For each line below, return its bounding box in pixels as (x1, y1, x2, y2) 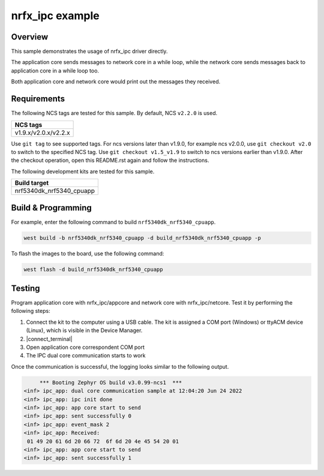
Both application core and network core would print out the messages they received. (11, 78, 221, 85)
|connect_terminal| (26, 335, 73, 342)
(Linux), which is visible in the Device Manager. (26, 327, 143, 334)
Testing (11, 283, 40, 293)
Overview (11, 32, 49, 42)
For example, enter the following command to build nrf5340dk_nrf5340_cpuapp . (11, 218, 216, 225)
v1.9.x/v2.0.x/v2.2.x (14, 128, 70, 137)
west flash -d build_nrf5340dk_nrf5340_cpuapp (23, 266, 163, 273)
